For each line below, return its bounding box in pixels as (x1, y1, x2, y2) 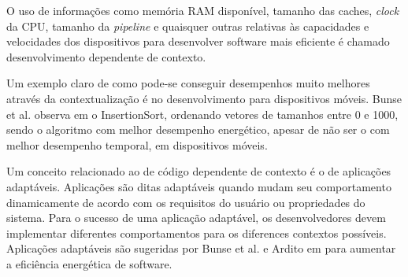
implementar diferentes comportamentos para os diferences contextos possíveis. (6, 224, 387, 241)
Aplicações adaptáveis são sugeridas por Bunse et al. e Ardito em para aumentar (6, 240, 396, 257)
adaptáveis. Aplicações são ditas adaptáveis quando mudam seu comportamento (6, 178, 391, 194)
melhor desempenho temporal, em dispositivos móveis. (6, 136, 268, 153)
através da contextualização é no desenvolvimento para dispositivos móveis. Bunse (6, 90, 402, 106)
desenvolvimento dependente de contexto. (6, 48, 206, 65)
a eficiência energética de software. (6, 255, 172, 271)
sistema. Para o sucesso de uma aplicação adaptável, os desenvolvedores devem (6, 209, 386, 226)
